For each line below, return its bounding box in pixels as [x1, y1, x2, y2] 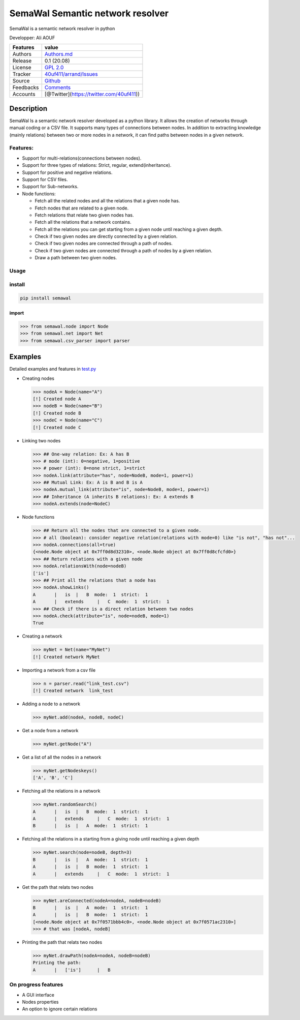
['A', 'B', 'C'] [32, 775, 74, 781]
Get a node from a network [22, 727, 79, 733]
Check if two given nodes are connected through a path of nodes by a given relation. [35, 247, 213, 254]
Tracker [12, 71, 31, 78]
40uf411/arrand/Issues [44, 71, 98, 78]
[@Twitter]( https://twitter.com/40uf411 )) [44, 91, 140, 98]
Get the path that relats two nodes [22, 884, 94, 890]
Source [12, 77, 30, 84]
